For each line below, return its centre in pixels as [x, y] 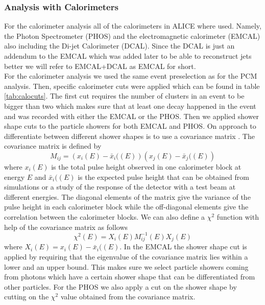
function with [238, 216]
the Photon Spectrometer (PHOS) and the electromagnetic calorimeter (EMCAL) [132, 36]
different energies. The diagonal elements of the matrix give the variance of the [127, 196]
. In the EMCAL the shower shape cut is [183, 247]
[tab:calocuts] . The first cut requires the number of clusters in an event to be [124, 96]
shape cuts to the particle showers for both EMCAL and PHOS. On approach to [130, 126]
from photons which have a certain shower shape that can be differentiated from [130, 277]
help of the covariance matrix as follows [66, 227]
